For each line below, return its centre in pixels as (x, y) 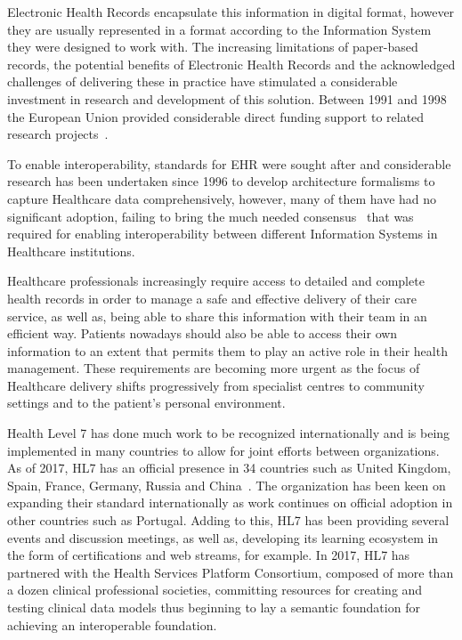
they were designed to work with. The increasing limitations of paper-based (213, 47)
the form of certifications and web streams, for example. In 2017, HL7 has (209, 555)
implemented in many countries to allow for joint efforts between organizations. (223, 450)
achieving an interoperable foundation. (112, 624)
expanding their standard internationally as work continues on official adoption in (230, 502)
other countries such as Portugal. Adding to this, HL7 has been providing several (228, 520)
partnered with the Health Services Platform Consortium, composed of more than (231, 572)
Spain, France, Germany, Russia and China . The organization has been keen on (227, 485)
